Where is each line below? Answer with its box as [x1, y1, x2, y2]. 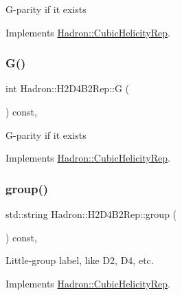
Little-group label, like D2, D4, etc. [5, 253, 154, 267]
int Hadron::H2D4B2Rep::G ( [5, 81, 130, 96]
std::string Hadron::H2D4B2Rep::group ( [5, 207, 177, 221]
